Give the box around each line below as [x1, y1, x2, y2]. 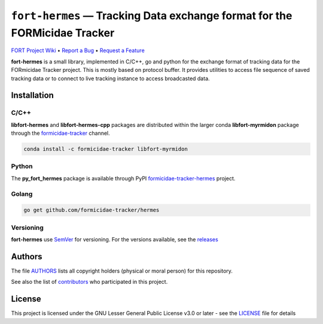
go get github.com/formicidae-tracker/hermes [23, 207, 160, 214]
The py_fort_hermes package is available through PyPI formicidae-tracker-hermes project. [11, 174, 236, 182]
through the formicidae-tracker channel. [11, 129, 110, 137]
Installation [11, 90, 54, 101]
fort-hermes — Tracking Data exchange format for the [11, 9, 292, 22]
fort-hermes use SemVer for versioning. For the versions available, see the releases [11, 236, 218, 243]
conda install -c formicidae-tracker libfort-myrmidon [23, 146, 188, 153]
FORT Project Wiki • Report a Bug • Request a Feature [11, 47, 145, 54]
